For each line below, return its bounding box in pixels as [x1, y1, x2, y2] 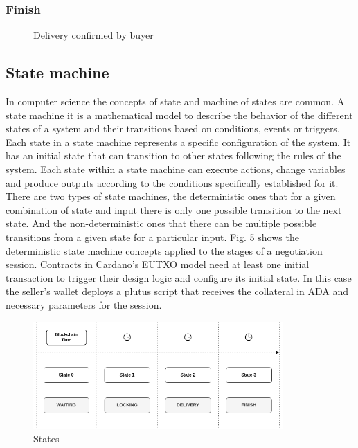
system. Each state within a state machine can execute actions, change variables [6, 161, 346, 176]
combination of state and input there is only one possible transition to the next [6, 202, 342, 217]
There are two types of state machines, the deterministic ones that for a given [6, 189, 336, 204]
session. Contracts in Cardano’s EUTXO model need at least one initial [6, 257, 310, 271]
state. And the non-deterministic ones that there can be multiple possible [6, 216, 317, 231]
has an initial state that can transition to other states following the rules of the [6, 148, 341, 163]
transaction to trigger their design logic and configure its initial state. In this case [6, 270, 352, 285]
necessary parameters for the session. [6, 297, 162, 312]
